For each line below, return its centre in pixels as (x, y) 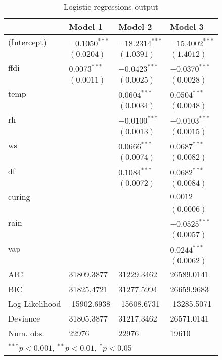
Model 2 (135, 27)
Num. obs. (26, 333)
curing (19, 197)
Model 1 (86, 27)
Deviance (24, 318)
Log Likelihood (35, 304)
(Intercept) (27, 42)
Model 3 (187, 27)
